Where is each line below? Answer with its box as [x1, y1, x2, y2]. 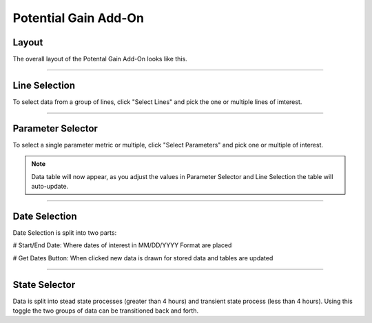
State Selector [12, 279, 76, 291]
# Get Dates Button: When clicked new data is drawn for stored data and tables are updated [12, 253, 273, 262]
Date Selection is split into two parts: [12, 228, 117, 237]
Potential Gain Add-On [12, 10, 145, 25]
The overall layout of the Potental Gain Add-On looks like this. [12, 55, 187, 63]
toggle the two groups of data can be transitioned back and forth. [12, 306, 199, 315]
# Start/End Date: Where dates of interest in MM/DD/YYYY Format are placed [12, 241, 232, 249]
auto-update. [31, 183, 69, 191]
